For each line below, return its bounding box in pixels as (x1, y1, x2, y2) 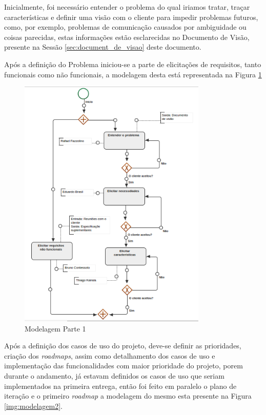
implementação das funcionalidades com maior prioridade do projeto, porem (4, 360, 243, 371)
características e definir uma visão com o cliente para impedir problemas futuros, (4, 11, 258, 22)
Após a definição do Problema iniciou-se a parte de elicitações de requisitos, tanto (4, 58, 261, 69)
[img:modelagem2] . (4, 400, 63, 411)
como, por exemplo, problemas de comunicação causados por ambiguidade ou (4, 22, 247, 32)
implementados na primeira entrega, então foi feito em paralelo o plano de (4, 380, 237, 391)
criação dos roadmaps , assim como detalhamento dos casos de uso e (4, 350, 215, 361)
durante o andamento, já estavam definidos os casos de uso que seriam (4, 370, 224, 381)
